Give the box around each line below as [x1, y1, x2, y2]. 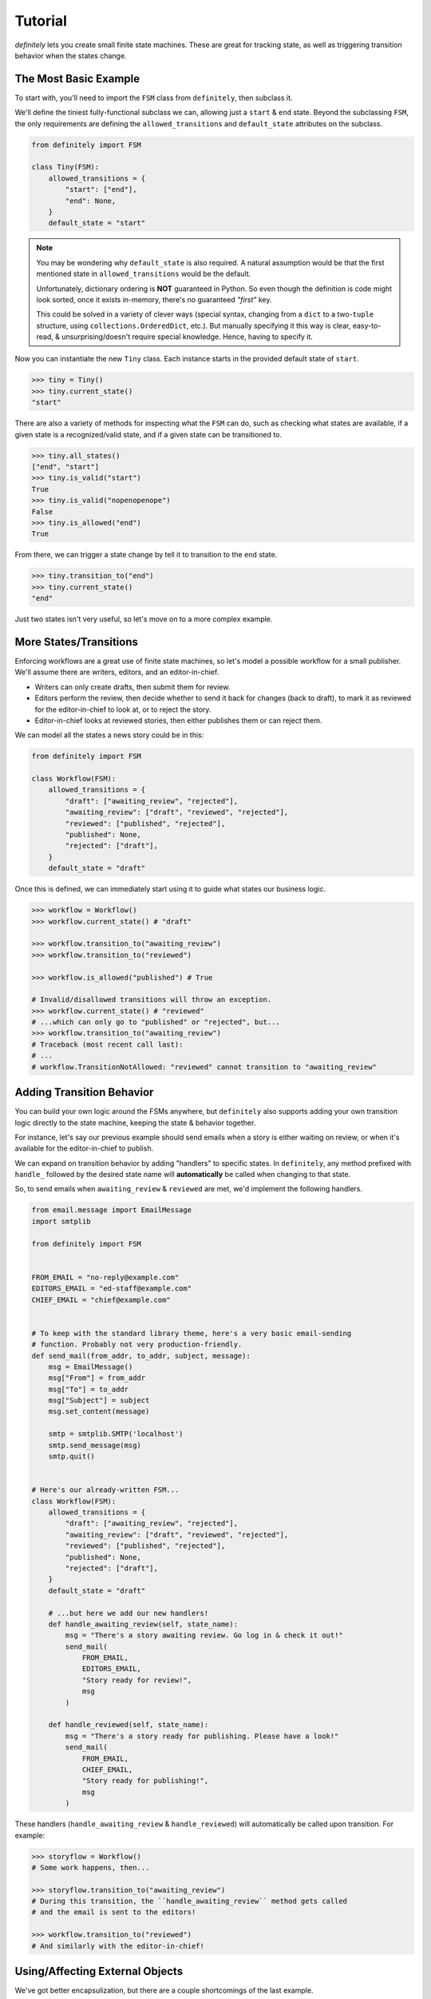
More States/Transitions [14, 635, 139, 648]
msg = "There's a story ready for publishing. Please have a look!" [65, 1731, 339, 1741]
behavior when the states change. [14, 50, 127, 60]
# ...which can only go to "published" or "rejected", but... [31, 1018, 280, 1027]
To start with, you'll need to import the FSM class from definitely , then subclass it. [14, 93, 293, 102]
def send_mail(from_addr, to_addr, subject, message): [31, 1351, 251, 1360]
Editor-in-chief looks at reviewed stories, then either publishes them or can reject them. [34, 716, 322, 725]
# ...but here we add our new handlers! [48, 1608, 209, 1618]
